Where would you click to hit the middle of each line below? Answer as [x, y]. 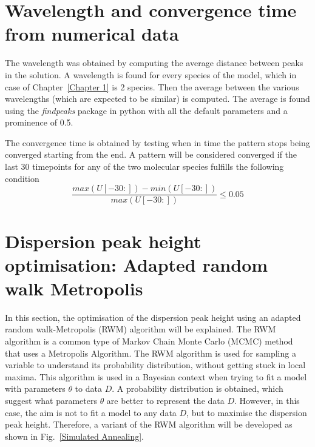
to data [88, 388]
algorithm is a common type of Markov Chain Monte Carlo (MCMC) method [149, 341]
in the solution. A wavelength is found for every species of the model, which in [151, 74]
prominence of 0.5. [39, 122]
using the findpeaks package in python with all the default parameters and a [146, 110]
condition [22, 178]
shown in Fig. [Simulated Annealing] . [75, 436]
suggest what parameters [51, 400]
